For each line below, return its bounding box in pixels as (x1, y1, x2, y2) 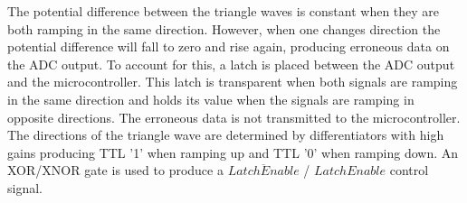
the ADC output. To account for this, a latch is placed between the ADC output (7, 54, 455, 73)
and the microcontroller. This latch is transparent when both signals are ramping (7, 72, 458, 91)
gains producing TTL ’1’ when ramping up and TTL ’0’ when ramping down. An (7, 143, 459, 161)
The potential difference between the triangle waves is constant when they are (7, 2, 440, 20)
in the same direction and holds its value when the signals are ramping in (7, 89, 415, 108)
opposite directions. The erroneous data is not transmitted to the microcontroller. (7, 107, 461, 126)
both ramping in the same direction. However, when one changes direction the (7, 19, 441, 38)
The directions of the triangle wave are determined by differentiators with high (7, 125, 444, 144)
